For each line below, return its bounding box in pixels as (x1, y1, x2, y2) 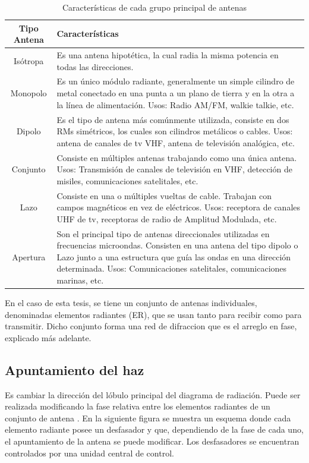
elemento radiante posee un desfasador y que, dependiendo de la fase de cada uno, (5, 423, 304, 436)
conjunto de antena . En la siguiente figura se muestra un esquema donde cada (5, 411, 291, 424)
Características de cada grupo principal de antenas (62, 1, 247, 13)
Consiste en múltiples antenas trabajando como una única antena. (56, 151, 297, 163)
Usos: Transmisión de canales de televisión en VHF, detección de (56, 163, 292, 175)
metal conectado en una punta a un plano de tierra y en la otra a (56, 87, 295, 99)
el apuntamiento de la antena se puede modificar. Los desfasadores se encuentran (5, 435, 299, 448)
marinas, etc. (56, 273, 104, 286)
